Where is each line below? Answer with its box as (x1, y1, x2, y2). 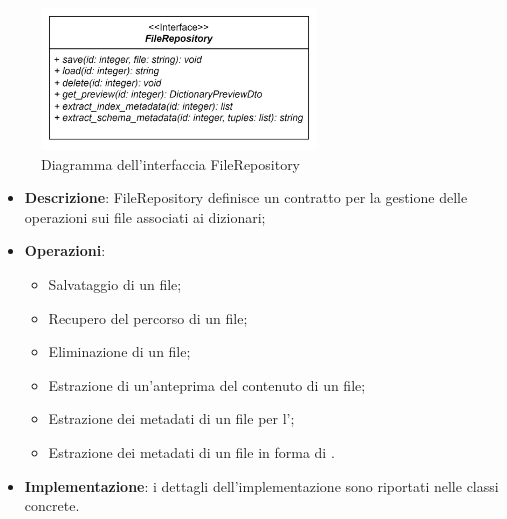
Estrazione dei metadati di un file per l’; (48, 408, 295, 429)
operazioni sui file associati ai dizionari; (24, 206, 266, 227)
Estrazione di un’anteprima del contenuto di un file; (48, 374, 366, 395)
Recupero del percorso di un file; (48, 307, 248, 328)
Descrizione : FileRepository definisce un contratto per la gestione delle (24, 187, 468, 208)
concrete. (24, 495, 80, 516)
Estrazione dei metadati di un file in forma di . (48, 442, 335, 463)
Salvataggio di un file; (48, 274, 182, 295)
